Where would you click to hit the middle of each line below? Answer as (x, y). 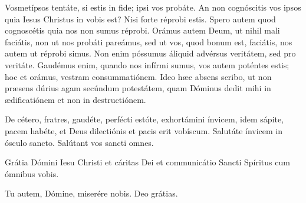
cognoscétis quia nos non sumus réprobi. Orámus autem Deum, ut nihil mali (142, 30)
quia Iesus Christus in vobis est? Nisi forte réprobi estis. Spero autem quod (140, 19)
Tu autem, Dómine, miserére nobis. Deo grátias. (91, 193)
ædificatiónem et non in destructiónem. (75, 99)
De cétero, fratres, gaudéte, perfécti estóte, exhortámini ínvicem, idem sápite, (144, 119)
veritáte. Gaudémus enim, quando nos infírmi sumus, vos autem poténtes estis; (147, 64)
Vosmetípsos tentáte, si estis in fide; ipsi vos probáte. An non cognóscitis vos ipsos (153, 7)
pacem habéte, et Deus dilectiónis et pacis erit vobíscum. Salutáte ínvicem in (144, 130)
